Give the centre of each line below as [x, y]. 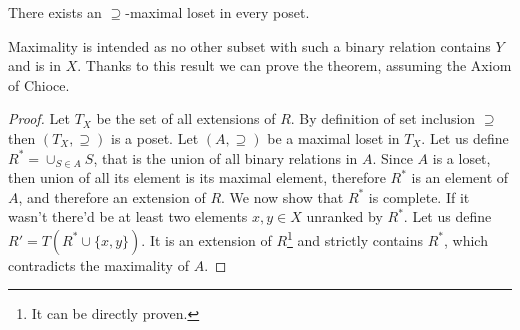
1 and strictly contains [355, 238]
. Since [392, 157]
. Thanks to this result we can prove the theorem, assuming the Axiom [294, 65]
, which [465, 239]
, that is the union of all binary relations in [225, 157]
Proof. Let [39, 118]
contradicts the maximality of [98, 264]
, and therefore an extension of [112, 196]
